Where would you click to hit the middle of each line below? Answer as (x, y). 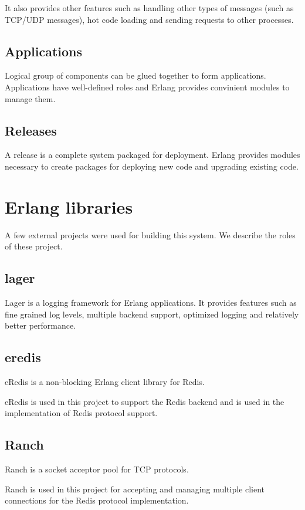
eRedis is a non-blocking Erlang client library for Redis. (105, 382)
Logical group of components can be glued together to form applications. (135, 75)
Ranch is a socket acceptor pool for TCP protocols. (97, 469)
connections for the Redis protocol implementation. (97, 500)
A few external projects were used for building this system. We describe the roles (150, 234)
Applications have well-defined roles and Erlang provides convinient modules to (147, 87)
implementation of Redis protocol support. (81, 413)
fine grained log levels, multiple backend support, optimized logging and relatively (152, 314)
